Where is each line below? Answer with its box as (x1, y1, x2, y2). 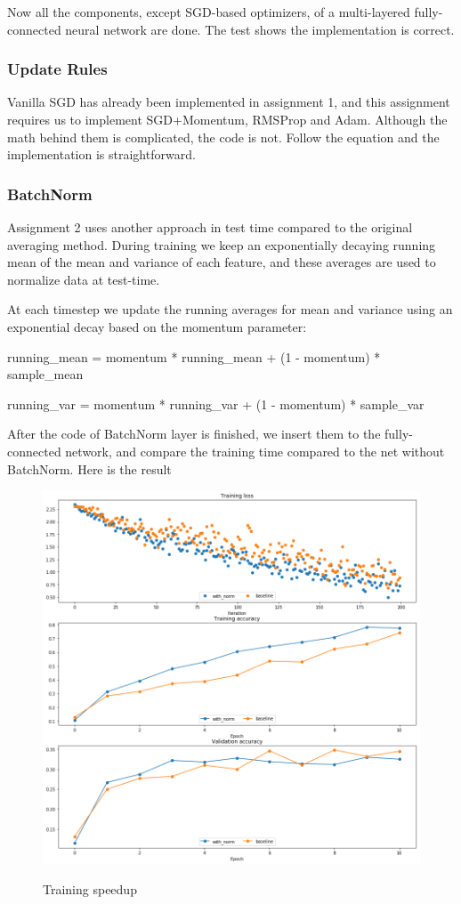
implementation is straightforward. (7, 145, 196, 164)
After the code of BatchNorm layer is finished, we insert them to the (7, 424, 381, 443)
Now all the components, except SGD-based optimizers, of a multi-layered (7, 3, 410, 20)
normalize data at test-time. (7, 270, 160, 288)
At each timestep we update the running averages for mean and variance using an (7, 300, 453, 319)
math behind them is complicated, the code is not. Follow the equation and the (7, 127, 440, 146)
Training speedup (43, 879, 137, 898)
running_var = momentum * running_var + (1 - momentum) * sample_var (7, 394, 425, 413)
